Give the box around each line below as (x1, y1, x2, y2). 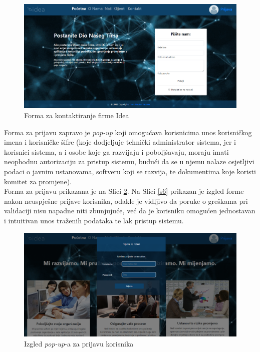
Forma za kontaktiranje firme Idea (24, 110, 129, 121)
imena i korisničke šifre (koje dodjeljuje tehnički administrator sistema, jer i (4, 137, 236, 147)
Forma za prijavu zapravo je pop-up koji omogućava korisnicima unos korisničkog (4, 127, 252, 137)
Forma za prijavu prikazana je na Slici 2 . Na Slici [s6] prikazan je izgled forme (4, 186, 244, 196)
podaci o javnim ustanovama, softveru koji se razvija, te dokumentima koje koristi (4, 166, 256, 177)
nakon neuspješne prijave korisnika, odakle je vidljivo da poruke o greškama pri (4, 195, 248, 206)
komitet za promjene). (4, 176, 72, 186)
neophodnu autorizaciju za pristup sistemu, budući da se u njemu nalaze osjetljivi (4, 156, 254, 167)
